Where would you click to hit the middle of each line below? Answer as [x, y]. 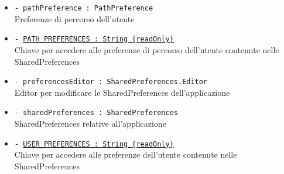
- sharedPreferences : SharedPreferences [96, 113]
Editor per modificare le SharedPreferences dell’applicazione [122, 92]
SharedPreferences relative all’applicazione [90, 123]
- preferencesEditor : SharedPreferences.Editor [111, 82]
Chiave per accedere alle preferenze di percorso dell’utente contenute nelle [147, 49]
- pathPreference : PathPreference [84, 8]
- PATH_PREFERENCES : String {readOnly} [94, 39]
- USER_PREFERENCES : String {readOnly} [94, 144]
